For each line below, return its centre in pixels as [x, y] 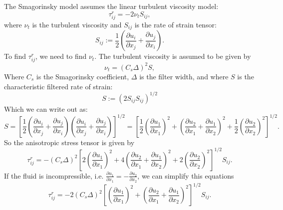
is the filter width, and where [184, 76]
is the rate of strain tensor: [175, 24]
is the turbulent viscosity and [77, 24]
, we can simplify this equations [186, 175]
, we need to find [61, 56]
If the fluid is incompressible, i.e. [54, 175]
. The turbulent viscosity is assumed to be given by [173, 56]
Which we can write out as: [46, 108]
